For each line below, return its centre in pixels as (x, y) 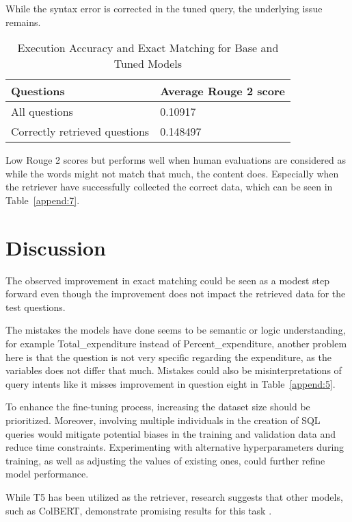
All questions (42, 112)
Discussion (56, 247)
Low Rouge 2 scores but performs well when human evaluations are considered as (176, 160)
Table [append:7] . (43, 200)
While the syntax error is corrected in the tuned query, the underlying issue (164, 8)
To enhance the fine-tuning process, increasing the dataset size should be (158, 407)
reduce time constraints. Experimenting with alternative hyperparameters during (175, 447)
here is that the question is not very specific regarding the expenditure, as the (168, 357)
